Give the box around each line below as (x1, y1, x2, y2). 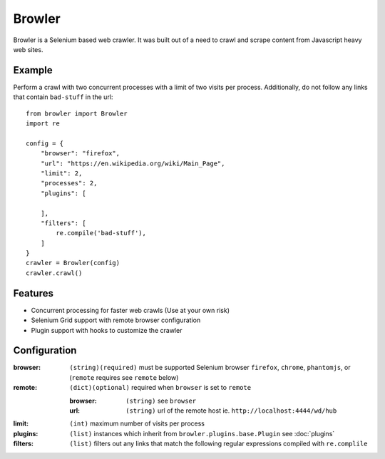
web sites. (13, 45, 43, 53)
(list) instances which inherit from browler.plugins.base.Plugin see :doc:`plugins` (69, 429, 335, 438)
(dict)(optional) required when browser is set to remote (69, 383, 252, 392)
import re (26, 120, 60, 128)
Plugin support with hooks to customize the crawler (31, 326, 183, 334)
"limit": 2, (40, 169, 83, 177)
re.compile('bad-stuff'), (56, 229, 146, 237)
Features (13, 287, 53, 299)
